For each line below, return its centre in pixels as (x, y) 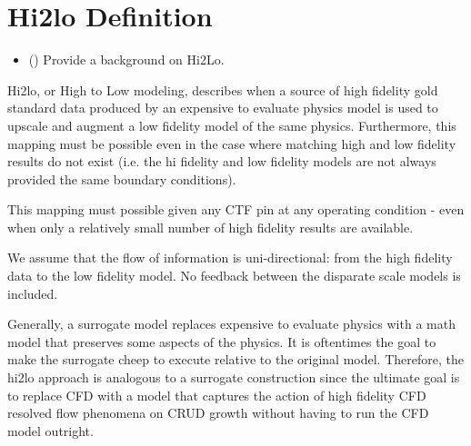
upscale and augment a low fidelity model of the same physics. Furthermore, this (232, 125)
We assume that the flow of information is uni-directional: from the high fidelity (230, 258)
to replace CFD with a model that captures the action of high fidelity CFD (217, 395)
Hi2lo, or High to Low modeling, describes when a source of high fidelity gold (223, 89)
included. (33, 293)
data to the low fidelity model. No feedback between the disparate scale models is (234, 276)
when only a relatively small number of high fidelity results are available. (210, 227)
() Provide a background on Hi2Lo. (126, 59)
